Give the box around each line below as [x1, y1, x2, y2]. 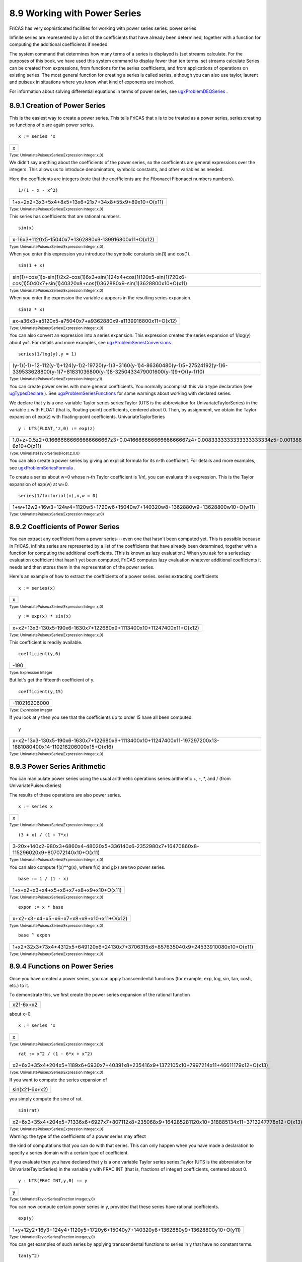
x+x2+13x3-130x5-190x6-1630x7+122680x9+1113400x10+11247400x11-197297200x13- [12, 737, 219, 744]
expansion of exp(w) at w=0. [9, 481, 69, 487]
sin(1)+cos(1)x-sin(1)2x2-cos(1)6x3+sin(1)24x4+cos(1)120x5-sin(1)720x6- [12, 273, 187, 280]
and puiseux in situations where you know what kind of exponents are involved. [9, 79, 174, 85]
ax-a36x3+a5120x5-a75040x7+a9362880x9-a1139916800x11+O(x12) [12, 317, 177, 324]
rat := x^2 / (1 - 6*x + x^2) [18, 1050, 93, 1057]
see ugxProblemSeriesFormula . [9, 464, 75, 470]
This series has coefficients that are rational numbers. [9, 213, 121, 219]
